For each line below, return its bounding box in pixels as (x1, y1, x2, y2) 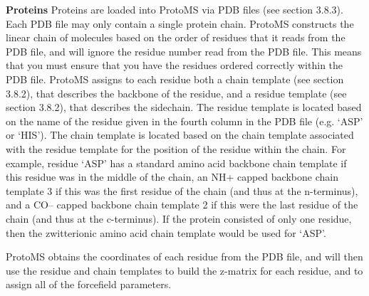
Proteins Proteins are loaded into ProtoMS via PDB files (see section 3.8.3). (6, 2, 343, 16)
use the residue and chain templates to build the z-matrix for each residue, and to (6, 263, 363, 277)
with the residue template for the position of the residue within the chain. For (6, 141, 346, 156)
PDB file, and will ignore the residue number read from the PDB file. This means (6, 43, 362, 58)
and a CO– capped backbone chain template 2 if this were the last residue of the (6, 197, 358, 212)
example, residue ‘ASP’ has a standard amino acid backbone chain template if (6, 155, 347, 170)
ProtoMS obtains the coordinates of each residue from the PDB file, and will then (6, 249, 363, 264)
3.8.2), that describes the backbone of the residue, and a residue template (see (6, 85, 347, 100)
